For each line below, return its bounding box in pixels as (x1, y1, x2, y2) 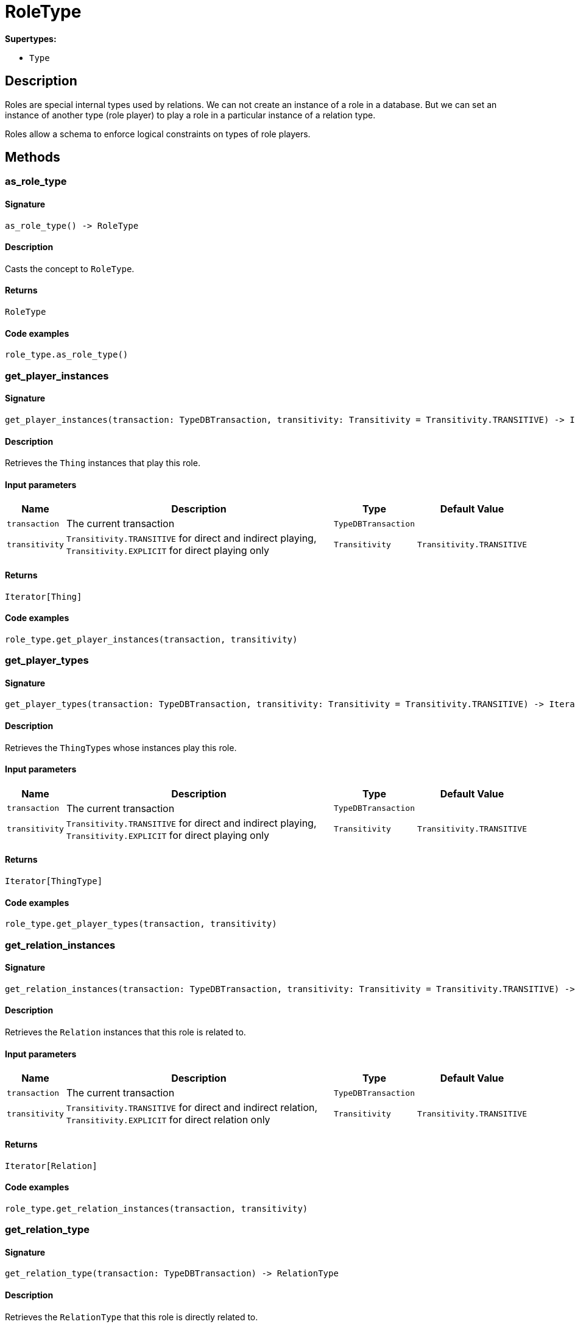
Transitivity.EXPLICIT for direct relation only (66, 1113, 270, 1126)
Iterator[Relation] (5, 1160, 97, 1171)
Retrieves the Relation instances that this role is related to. (5, 1027, 246, 1038)
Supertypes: (5, 33, 57, 44)
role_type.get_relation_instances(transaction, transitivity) (5, 1203, 308, 1214)
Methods (5, 149, 60, 165)
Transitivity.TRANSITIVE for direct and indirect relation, (66, 1101, 318, 1114)
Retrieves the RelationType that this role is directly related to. (5, 1311, 258, 1322)
